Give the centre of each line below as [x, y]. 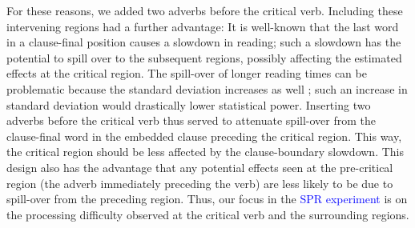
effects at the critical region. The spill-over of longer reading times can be [187, 73]
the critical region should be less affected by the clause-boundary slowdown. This [205, 152]
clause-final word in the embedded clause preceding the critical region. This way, [204, 136]
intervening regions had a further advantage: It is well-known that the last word [203, 26]
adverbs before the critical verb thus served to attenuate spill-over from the [191, 120]
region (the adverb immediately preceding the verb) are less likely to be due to [200, 183]
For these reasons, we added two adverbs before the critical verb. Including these [205, 10]
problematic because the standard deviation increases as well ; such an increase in [207, 88]
